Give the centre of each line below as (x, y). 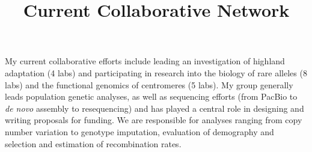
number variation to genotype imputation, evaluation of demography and (139, 131)
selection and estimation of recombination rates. (93, 143)
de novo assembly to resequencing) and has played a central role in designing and (154, 108)
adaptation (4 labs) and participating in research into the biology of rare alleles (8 (156, 72)
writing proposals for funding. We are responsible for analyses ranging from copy (154, 120)
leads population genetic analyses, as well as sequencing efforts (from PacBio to (151, 96)
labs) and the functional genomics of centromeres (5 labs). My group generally (149, 84)
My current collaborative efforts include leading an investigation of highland (145, 61)
